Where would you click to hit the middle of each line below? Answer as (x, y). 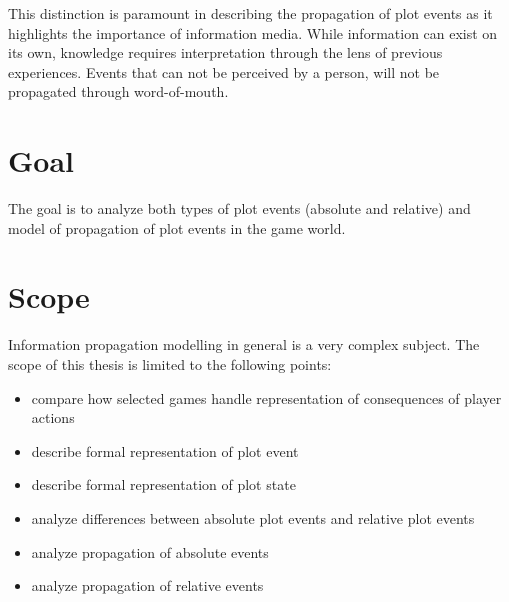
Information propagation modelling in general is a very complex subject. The (244, 344)
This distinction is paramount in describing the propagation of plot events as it (250, 13)
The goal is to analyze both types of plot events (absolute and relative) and (239, 208)
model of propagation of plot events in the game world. (177, 227)
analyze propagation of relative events (147, 585)
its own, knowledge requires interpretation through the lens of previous (225, 52)
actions (53, 417)
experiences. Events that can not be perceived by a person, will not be (224, 71)
